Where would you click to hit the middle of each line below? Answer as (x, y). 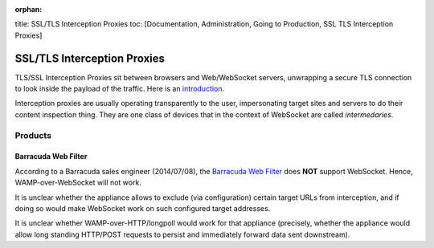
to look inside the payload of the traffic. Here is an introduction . (120, 89)
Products (33, 135)
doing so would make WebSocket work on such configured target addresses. (143, 208)
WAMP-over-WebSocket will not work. (78, 183)
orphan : (29, 9)
